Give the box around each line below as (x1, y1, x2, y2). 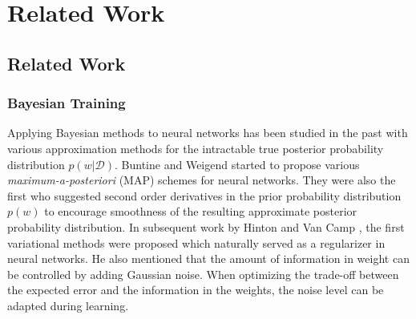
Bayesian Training (7, 93, 126, 113)
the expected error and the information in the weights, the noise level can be (7, 281, 384, 298)
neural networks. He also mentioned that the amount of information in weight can (7, 250, 410, 267)
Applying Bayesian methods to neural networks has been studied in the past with (7, 124, 408, 141)
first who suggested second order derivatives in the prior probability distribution (7, 187, 402, 204)
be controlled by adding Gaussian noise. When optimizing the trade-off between (7, 265, 399, 282)
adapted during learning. (7, 297, 129, 313)
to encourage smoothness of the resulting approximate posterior (44, 203, 357, 220)
